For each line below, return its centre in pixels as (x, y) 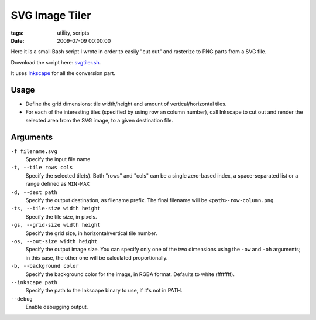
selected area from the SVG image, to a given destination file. (99, 120)
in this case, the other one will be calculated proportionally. (97, 257)
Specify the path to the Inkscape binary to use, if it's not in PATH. (104, 291)
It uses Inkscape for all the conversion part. (63, 73)
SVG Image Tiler (51, 15)
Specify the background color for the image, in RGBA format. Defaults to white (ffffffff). (130, 274)
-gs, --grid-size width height (56, 225)
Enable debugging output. (57, 307)
